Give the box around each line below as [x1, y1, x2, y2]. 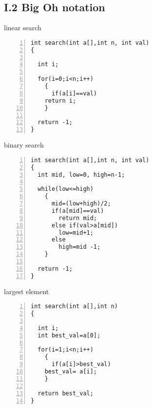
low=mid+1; [58, 229, 94, 236]
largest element [4, 286, 49, 296]
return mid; [58, 214, 97, 222]
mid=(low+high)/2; [51, 200, 111, 207]
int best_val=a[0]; [38, 332, 101, 339]
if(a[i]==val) [51, 90, 97, 97]
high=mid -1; [58, 243, 101, 251]
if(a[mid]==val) [51, 207, 104, 214]
